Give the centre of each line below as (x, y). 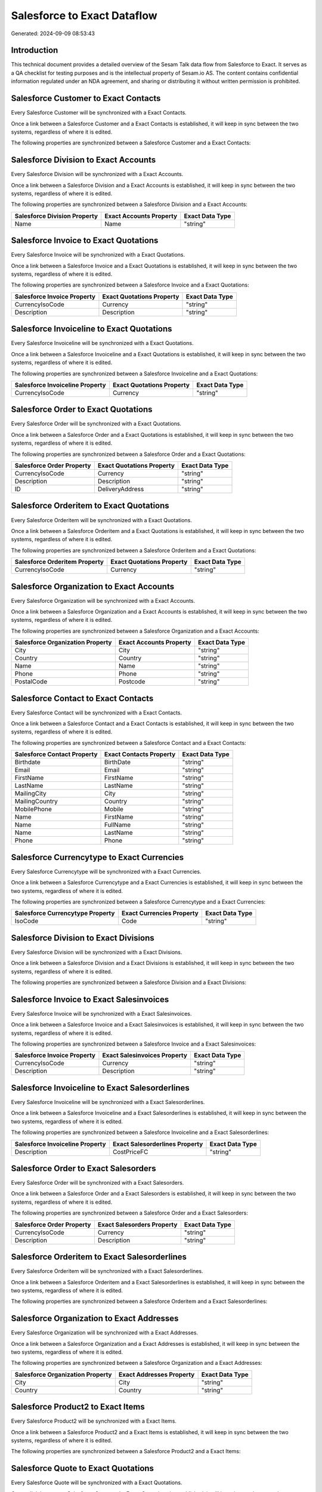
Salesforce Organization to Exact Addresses (95, 1319)
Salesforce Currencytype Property (65, 913)
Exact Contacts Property (140, 754)
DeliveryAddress (121, 489)
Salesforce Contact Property (56, 754)
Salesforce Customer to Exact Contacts (86, 98)
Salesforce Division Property (56, 216)
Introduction (35, 50)
